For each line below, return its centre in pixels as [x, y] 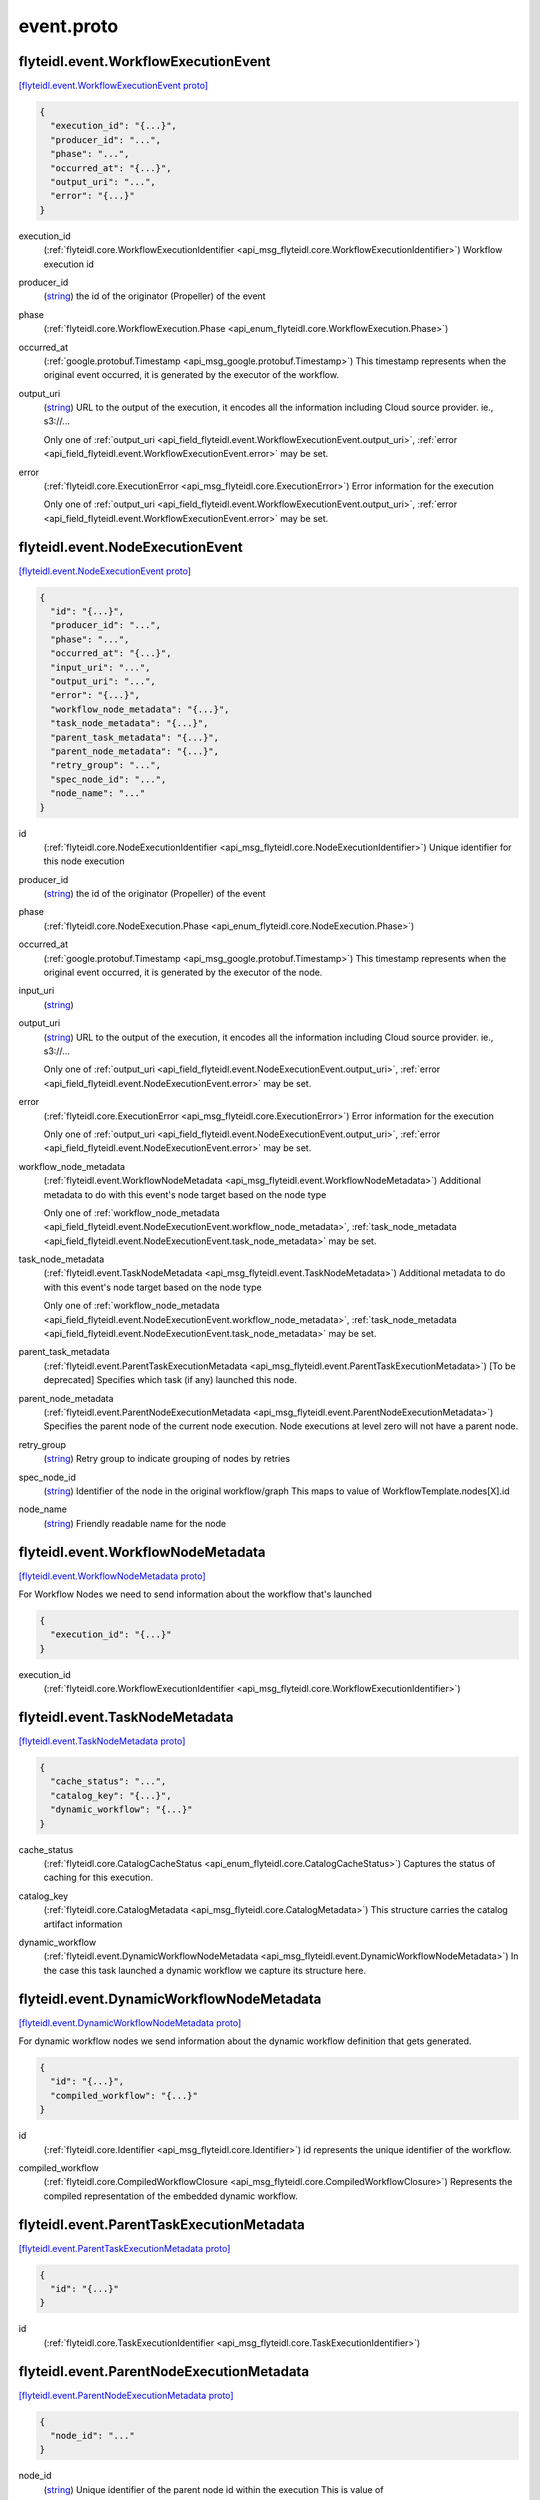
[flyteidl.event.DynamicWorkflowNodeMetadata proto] [130, 2022]
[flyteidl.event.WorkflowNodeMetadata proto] [112, 1576]
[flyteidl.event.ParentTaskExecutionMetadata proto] [124, 2248]
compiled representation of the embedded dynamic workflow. [171, 2196]
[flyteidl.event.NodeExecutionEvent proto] [105, 571]
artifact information [83, 1924]
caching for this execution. [98, 1877]
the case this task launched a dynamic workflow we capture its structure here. [205, 1970]
